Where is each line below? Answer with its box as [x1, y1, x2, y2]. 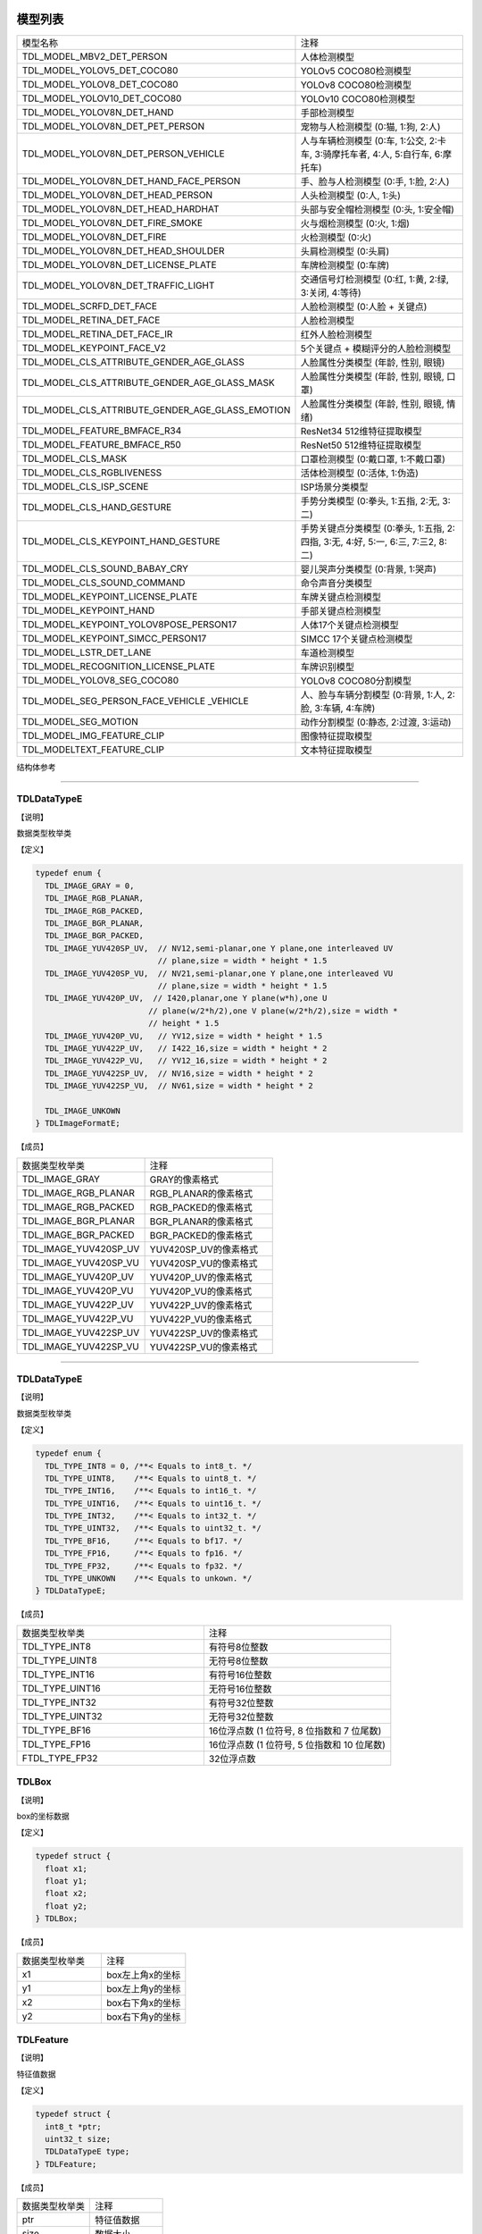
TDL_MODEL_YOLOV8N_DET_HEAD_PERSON [21, 189, 213, 201]
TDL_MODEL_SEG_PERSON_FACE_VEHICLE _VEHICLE [21, 694, 249, 707]
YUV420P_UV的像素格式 [149, 1271, 253, 1283]
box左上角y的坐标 [105, 1982, 181, 1995]
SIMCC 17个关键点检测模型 [300, 633, 413, 645]
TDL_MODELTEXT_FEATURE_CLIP [21, 743, 165, 755]
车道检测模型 [300, 646, 354, 659]
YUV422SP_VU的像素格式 [149, 1340, 258, 1353]
